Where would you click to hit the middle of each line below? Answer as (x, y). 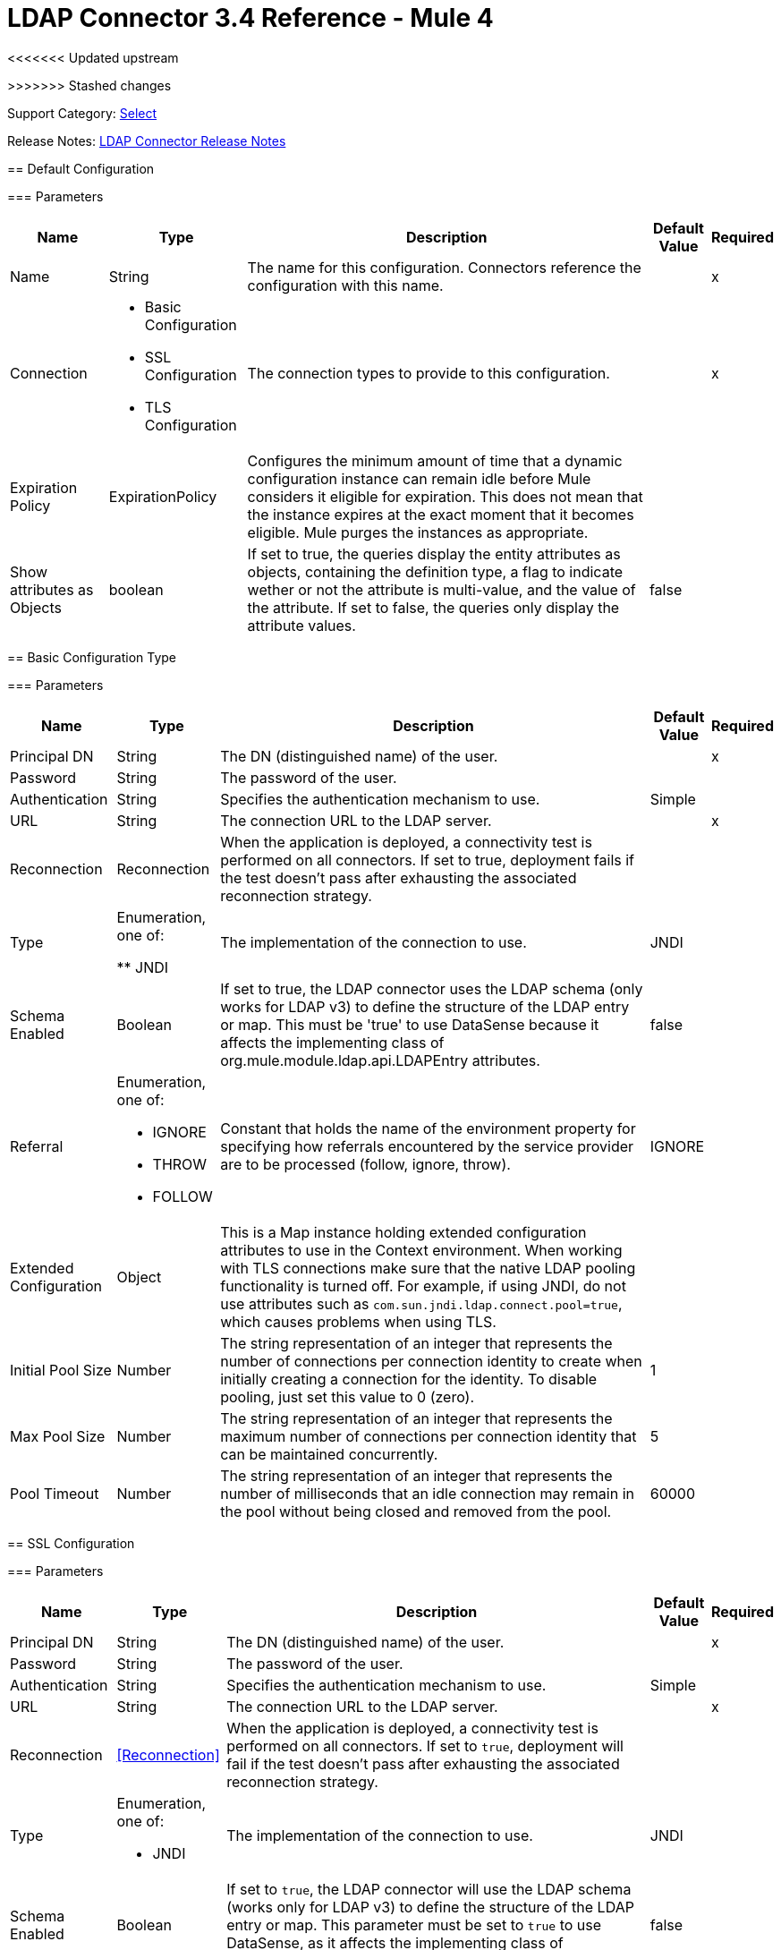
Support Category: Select (82, 113)
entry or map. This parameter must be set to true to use (414, 1924)
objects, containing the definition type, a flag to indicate (435, 571)
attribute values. (301, 625)
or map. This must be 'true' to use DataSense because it (410, 1024)
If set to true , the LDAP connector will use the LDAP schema (429, 1889)
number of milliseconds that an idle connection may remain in (428, 1493)
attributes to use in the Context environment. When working (421, 1250)
